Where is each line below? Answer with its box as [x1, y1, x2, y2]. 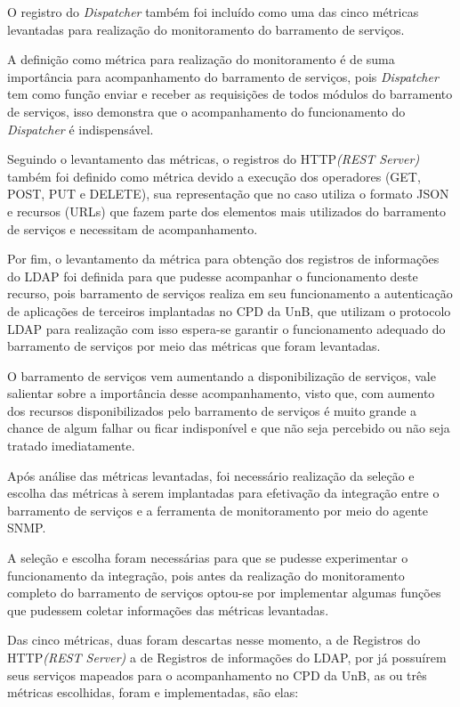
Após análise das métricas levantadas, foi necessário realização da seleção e [7, 466, 415, 484]
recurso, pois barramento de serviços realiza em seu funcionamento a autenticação [7, 284, 453, 303]
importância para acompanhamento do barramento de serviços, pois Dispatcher [7, 67, 439, 85]
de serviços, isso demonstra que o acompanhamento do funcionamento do [7, 102, 406, 120]
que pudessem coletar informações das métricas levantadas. [7, 600, 329, 619]
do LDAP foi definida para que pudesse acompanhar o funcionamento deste [7, 266, 418, 285]
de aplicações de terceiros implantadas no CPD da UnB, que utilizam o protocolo [7, 301, 451, 320]
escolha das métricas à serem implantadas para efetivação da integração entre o [7, 484, 440, 502]
